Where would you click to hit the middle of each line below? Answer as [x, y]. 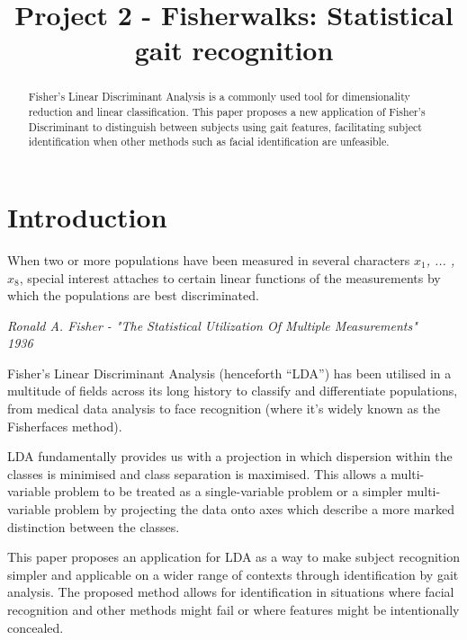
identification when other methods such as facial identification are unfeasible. [209, 142]
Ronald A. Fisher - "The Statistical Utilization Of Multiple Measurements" [212, 325]
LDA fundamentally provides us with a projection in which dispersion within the [230, 456]
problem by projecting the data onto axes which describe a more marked [254, 509]
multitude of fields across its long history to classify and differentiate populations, [233, 391]
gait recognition [234, 50]
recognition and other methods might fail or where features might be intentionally [233, 610]
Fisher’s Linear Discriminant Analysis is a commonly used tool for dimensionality [219, 97]
